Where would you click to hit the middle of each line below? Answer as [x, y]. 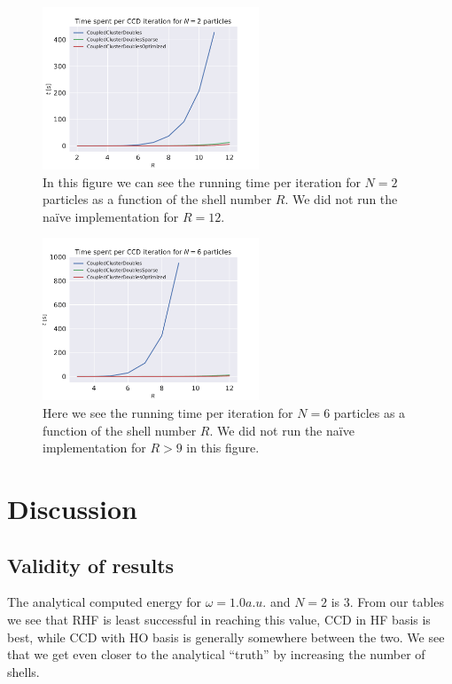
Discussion [72, 508]
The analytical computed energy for [105, 602]
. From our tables [397, 602]
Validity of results [91, 565]
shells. [23, 671]
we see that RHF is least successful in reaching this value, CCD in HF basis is [219, 619]
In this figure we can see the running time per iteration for [202, 181]
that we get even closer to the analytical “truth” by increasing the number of [216, 654]
